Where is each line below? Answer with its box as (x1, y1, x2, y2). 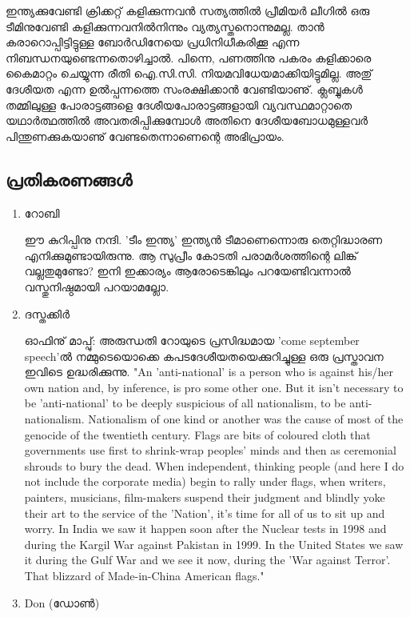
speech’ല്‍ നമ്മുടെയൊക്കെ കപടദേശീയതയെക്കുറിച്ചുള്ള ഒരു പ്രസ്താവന (24, 347, 384, 364)
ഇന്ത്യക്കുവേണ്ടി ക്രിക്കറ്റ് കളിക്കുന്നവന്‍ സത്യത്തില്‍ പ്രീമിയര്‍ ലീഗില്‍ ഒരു (6, 2, 370, 18)
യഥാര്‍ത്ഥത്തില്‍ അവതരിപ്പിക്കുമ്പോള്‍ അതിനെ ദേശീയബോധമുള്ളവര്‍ (6, 112, 368, 129)
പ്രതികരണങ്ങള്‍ (6, 166, 133, 191)
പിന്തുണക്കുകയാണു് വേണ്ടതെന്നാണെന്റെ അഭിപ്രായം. (6, 127, 285, 144)
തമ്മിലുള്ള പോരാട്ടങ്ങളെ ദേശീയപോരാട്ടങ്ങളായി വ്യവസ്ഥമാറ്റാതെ (6, 96, 352, 113)
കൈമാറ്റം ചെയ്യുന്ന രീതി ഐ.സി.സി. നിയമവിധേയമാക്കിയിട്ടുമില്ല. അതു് (6, 65, 372, 82)
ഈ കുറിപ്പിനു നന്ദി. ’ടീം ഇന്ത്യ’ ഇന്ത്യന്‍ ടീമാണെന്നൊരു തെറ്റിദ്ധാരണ (24, 231, 383, 248)
